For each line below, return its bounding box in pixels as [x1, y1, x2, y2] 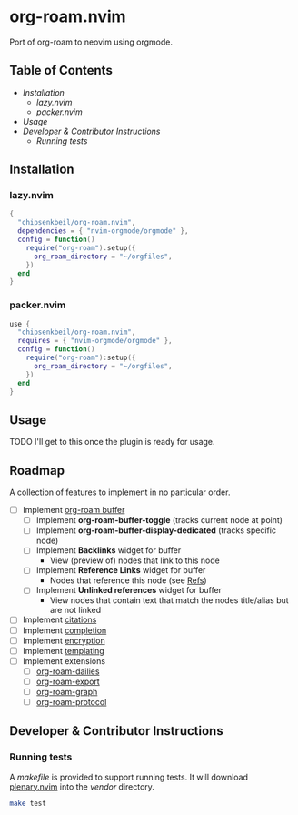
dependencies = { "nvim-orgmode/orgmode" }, [17, 226, 189, 236]
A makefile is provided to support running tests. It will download [9, 771, 248, 782]
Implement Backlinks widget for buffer [35, 545, 182, 556]
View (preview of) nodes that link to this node [49, 555, 220, 566]
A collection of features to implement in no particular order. [9, 487, 231, 498]
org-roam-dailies [35, 666, 100, 677]
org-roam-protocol [35, 696, 107, 707]
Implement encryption [22, 635, 106, 646]
